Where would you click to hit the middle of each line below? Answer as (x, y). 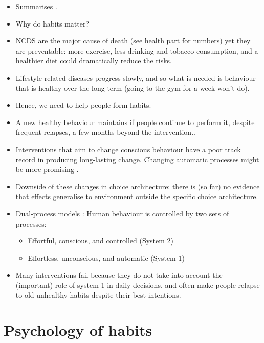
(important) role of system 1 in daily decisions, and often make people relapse (138, 285)
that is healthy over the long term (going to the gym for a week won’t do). (133, 88)
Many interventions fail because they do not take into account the (119, 275)
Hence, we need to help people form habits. (83, 105)
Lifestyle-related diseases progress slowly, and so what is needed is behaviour (136, 77)
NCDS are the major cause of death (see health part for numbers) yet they (133, 41)
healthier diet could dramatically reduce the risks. (94, 60)
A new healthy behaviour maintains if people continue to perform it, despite (135, 122)
